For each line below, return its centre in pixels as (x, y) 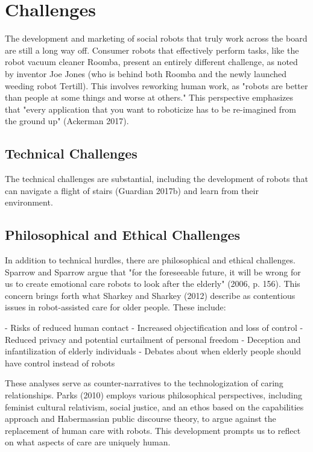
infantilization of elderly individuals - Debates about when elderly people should (153, 351)
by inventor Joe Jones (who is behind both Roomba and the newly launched (146, 73)
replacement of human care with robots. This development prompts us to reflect (153, 430)
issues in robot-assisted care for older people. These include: (115, 307)
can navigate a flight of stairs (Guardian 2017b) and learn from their (132, 190)
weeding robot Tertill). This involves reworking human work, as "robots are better (156, 85)
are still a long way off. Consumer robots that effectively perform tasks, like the (152, 50)
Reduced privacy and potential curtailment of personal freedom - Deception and (153, 339)
